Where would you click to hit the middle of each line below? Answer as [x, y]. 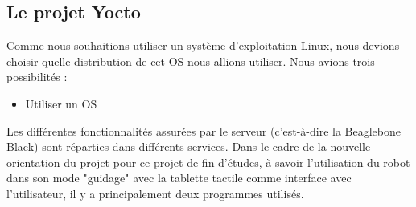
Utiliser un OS [61, 103]
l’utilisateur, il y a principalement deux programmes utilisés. [155, 193]
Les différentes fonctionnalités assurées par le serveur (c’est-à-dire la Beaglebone [204, 130]
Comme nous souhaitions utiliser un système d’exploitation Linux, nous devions [203, 45]
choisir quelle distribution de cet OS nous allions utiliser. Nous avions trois [191, 61]
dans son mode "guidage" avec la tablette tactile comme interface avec [179, 178]
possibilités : [37, 77]
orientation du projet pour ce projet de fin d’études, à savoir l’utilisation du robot [208, 162]
